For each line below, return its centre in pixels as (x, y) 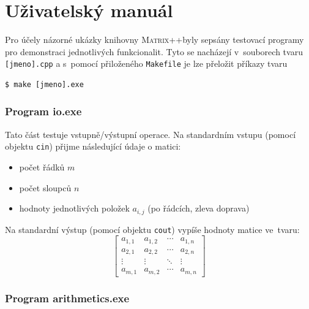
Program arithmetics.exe (67, 298)
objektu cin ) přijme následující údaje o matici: (93, 146)
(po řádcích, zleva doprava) (199, 208)
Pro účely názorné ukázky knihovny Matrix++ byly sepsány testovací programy (154, 40)
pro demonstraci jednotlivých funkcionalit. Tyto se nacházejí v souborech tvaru (154, 51)
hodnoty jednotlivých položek (74, 208)
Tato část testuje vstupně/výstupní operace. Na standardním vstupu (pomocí (151, 134)
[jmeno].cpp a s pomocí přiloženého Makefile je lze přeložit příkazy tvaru (146, 63)
